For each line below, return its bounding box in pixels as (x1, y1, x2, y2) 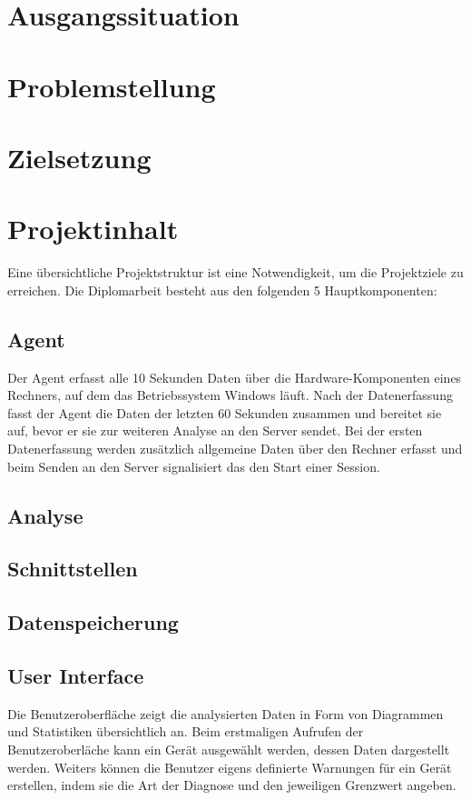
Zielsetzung (7, 138, 152, 175)
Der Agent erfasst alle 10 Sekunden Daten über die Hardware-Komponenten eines (7, 367, 462, 386)
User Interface (7, 661, 144, 689)
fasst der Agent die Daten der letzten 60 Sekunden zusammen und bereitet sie (7, 403, 442, 422)
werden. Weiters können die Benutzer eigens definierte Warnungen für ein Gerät (7, 757, 452, 776)
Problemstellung (7, 67, 216, 105)
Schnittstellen (7, 555, 138, 583)
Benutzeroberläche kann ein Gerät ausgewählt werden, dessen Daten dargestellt (7, 739, 450, 758)
